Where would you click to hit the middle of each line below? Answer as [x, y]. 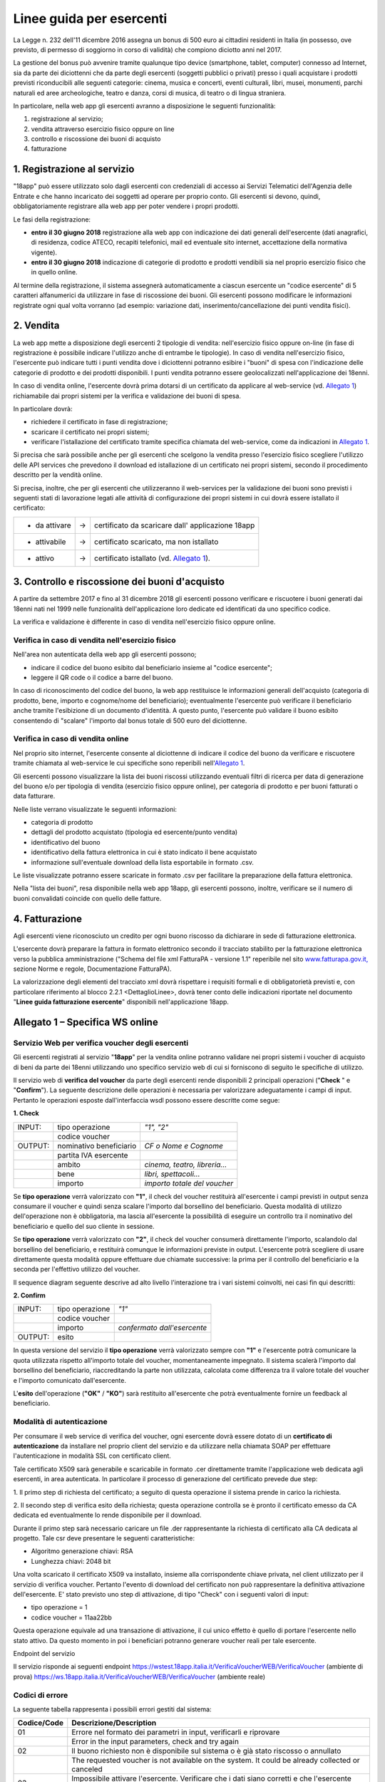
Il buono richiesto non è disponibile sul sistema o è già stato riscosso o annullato [206, 1751]
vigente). [44, 252]
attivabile [51, 542]
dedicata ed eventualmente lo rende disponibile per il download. [107, 1515]
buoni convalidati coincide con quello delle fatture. [87, 898]
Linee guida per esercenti [90, 19]
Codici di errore [41, 1695]
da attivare [53, 525]
